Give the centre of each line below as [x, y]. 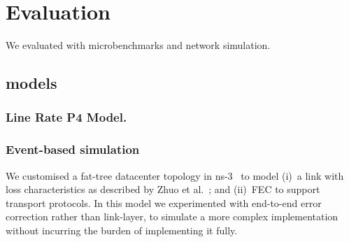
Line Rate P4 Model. [66, 117]
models [31, 83]
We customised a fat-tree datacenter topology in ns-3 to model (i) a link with [175, 175]
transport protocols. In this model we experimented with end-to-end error [164, 202]
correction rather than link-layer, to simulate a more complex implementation [172, 216]
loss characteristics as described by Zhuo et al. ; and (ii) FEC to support [163, 189]
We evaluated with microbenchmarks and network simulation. [138, 45]
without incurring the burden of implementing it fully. [122, 230]
